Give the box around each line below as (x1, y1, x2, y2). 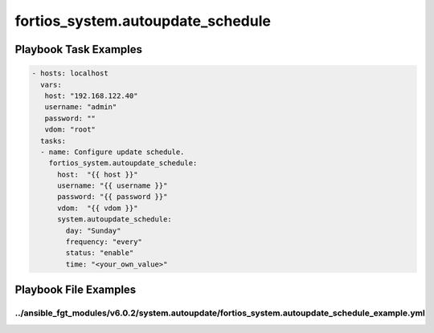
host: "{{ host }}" (57, 169, 138, 179)
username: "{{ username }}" (57, 181, 168, 190)
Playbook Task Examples (14, 43, 143, 56)
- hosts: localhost (31, 69, 108, 78)
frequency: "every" (65, 238, 142, 246)
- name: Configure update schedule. (40, 147, 185, 156)
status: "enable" (65, 249, 134, 258)
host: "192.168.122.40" (44, 91, 138, 100)
